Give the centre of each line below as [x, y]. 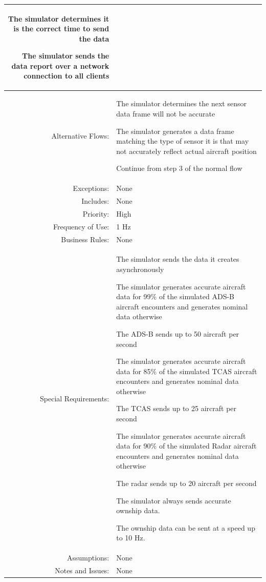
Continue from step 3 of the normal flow [179, 168]
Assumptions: [88, 558]
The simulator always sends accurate [174, 500]
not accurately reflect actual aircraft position [186, 151]
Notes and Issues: [82, 570]
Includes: [95, 200]
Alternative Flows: [80, 136]
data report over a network [60, 65]
